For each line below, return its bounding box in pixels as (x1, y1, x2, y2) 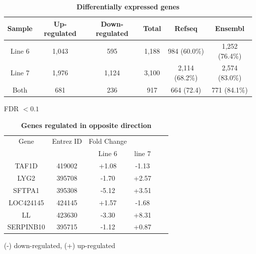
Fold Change (89, 136, 127, 146)
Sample (7, 23, 32, 33)
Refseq (174, 23, 197, 33)
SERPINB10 (7, 222, 45, 232)
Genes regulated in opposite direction (21, 120, 152, 130)
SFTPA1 (13, 185, 39, 195)
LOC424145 (8, 197, 44, 207)
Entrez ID (52, 136, 82, 146)
